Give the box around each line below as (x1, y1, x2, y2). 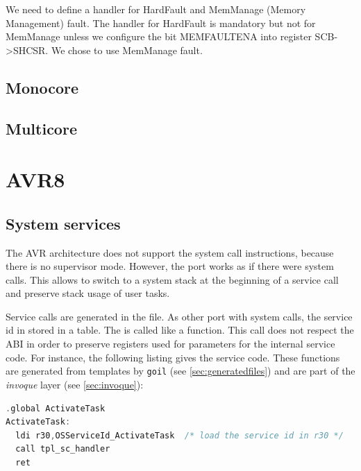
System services (6, 212, 121, 234)
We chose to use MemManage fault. (51, 42, 203, 57)
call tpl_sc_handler (15, 444, 110, 454)
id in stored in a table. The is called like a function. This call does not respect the (6, 323, 354, 337)
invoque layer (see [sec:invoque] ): (6, 377, 144, 391)
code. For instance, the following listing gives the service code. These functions (6, 350, 340, 364)
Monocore (6, 76, 78, 98)
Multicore (6, 117, 77, 139)
